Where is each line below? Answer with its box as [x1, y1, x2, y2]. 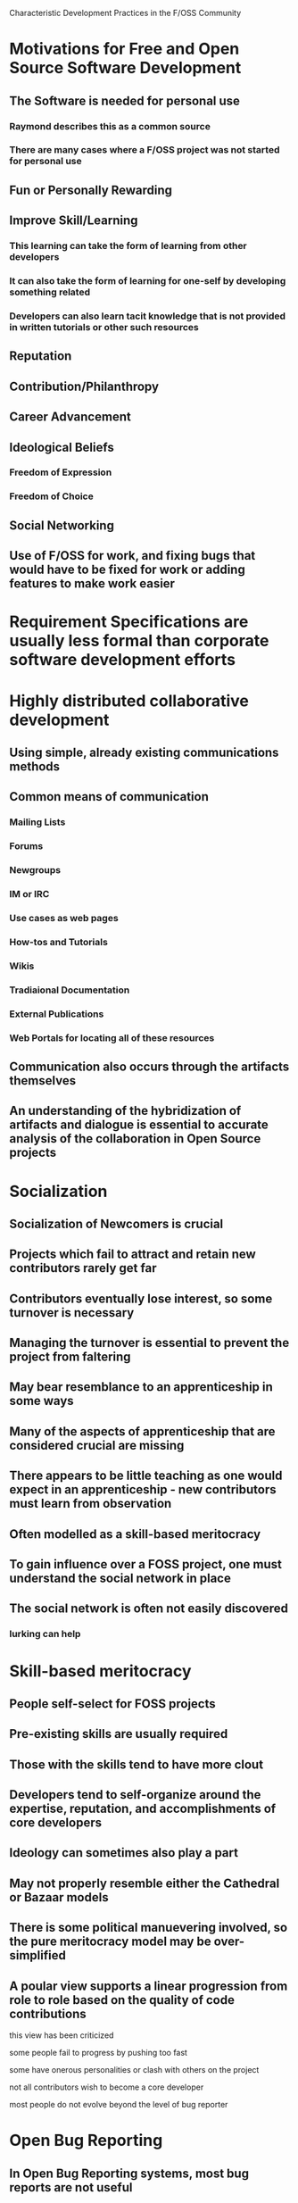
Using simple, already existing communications [9, 744, 279, 760]
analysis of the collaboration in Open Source [9, 1131, 261, 1146]
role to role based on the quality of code [9, 1992, 235, 2008]
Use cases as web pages [9, 911, 119, 924]
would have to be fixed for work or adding [9, 562, 245, 578]
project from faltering [9, 1350, 131, 1365]
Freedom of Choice [9, 490, 94, 503]
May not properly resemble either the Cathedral [9, 1875, 280, 1891]
